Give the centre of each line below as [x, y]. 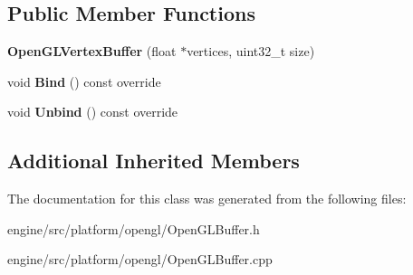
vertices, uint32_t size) [251, 51]
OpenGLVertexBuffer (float [92, 51]
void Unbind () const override [93, 112]
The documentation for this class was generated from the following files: [207, 199]
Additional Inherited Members [154, 161]
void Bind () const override [84, 81]
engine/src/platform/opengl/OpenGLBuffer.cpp [140, 259]
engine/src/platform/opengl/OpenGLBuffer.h [134, 228]
